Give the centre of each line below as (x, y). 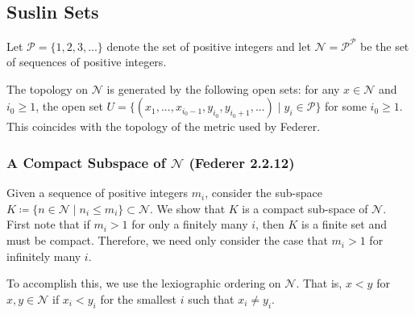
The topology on (48, 88)
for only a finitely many (190, 224)
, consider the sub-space (264, 193)
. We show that (188, 208)
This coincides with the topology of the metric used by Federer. (164, 126)
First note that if (48, 224)
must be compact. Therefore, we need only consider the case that (167, 240)
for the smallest (139, 298)
